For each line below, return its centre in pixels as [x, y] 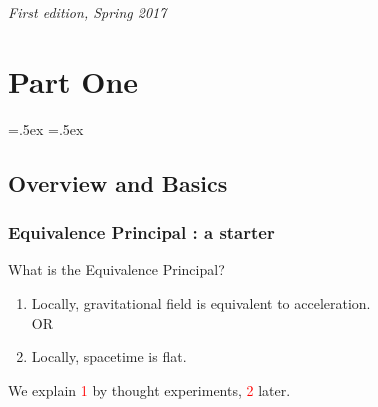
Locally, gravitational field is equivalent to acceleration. [201, 302]
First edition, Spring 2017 [87, 12]
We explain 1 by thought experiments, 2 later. [149, 389]
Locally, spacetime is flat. [109, 356]
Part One [73, 80]
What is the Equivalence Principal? [116, 269]
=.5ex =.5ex [46, 128]
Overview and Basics [118, 182]
